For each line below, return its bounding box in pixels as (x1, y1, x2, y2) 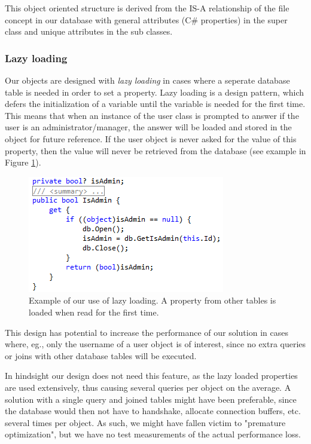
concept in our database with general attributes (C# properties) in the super (5, 13, 288, 26)
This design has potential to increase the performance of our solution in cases (5, 326, 288, 338)
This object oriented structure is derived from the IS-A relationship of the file (5, 2, 289, 14)
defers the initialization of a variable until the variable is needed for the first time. (5, 97, 306, 110)
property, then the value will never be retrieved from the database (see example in (5, 144, 306, 157)
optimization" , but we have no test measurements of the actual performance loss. (5, 428, 301, 440)
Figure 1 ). (5, 156, 41, 169)
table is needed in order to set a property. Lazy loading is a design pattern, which (5, 85, 304, 98)
